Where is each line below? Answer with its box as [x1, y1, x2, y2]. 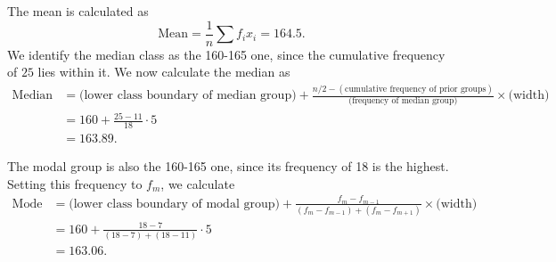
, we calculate [160, 174, 235, 192]
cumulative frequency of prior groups [345, 84, 487, 94]
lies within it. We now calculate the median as [37, 62, 290, 81]
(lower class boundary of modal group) [69, 197, 280, 210]
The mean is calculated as [7, 2, 149, 20]
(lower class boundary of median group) [78, 89, 297, 102]
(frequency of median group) [348, 96, 458, 106]
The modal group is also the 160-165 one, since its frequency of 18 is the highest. [7, 156, 449, 175]
